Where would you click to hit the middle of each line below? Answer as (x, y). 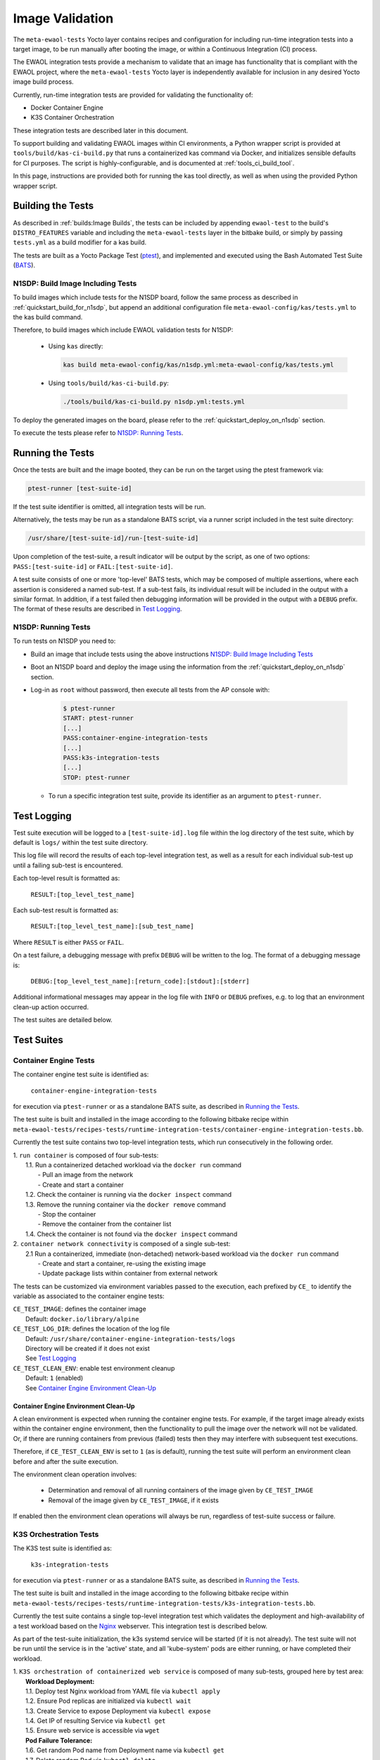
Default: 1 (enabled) (55, 1378)
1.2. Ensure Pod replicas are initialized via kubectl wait (108, 1701)
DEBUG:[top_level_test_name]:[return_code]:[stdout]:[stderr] (140, 981)
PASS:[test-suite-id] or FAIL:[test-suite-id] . (93, 566)
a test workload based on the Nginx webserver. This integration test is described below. (140, 1626)
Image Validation (63, 18)
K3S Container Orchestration (72, 118)
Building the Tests (53, 206)
